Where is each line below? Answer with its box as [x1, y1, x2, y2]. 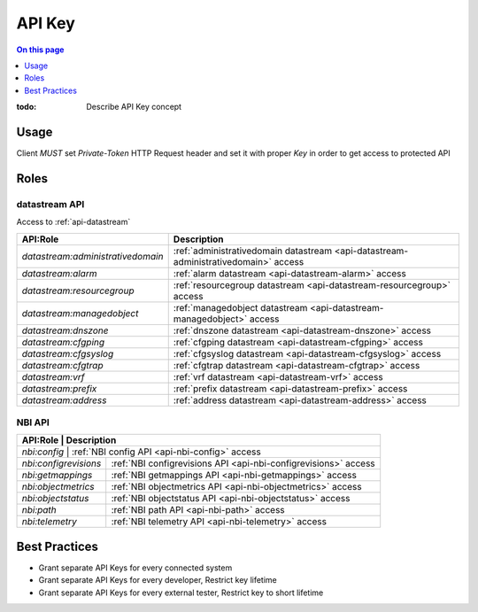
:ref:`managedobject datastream [173, 301, 308, 314]
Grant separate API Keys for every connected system [38, 562, 233, 573]
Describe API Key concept [86, 102, 181, 112]
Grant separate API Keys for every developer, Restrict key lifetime [38, 575, 278, 585]
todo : [16, 102, 37, 112]
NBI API [16, 416, 50, 429]
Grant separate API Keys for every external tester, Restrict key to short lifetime [38, 587, 324, 598]
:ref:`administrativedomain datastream [173, 244, 333, 257]
